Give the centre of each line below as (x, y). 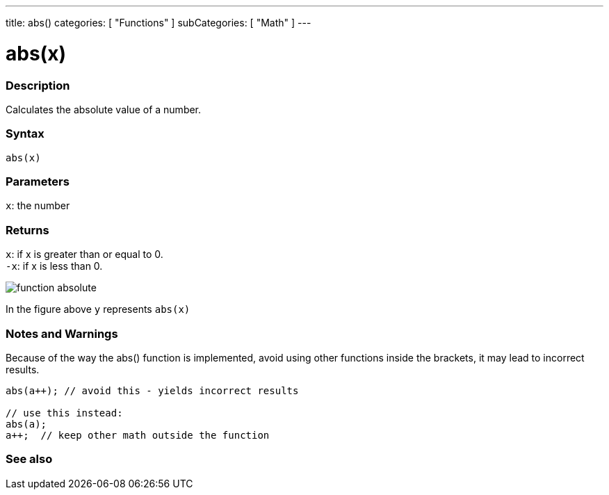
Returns (27, 230)
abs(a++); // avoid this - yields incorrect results (152, 390)
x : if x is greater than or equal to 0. (84, 254)
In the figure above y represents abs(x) (98, 309)
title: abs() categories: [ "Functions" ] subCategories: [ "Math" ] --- (159, 23)
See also (29, 459)
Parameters (38, 181)
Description (38, 85)
